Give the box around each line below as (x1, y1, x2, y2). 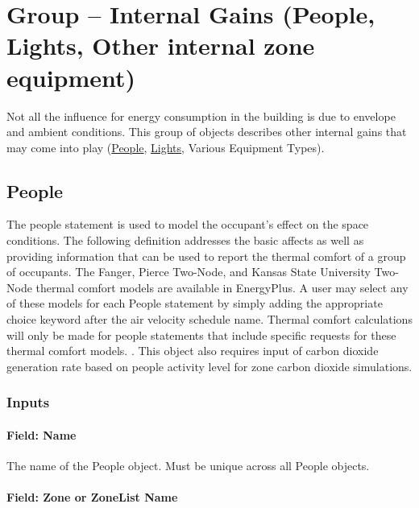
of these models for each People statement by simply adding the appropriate (6, 295, 383, 312)
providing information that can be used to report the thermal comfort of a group (6, 247, 406, 264)
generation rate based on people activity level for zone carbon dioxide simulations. (6, 357, 413, 374)
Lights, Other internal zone (6, 29, 315, 62)
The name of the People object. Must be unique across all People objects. (6, 457, 370, 474)
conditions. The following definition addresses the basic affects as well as (6, 232, 364, 249)
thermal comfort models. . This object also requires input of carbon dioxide (6, 342, 379, 359)
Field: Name (6, 426, 77, 443)
